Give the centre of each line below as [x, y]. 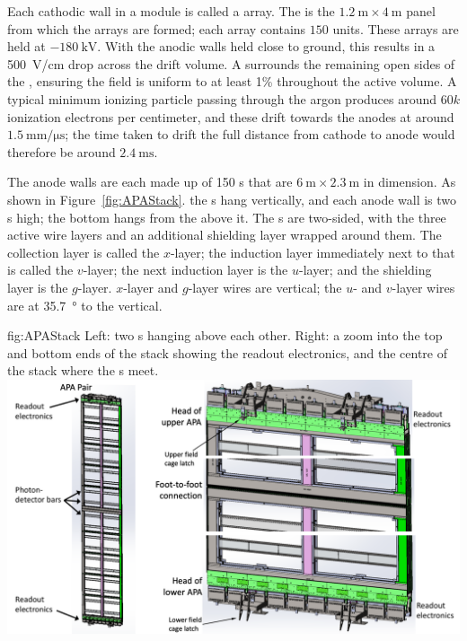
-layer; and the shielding [365, 270]
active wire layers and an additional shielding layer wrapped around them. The [225, 235]
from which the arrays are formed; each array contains [157, 28]
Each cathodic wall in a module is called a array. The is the [171, 11]
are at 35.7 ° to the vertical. [85, 305]
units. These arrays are [396, 28]
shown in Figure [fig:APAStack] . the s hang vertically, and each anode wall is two [232, 199]
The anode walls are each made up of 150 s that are [150, 182]
